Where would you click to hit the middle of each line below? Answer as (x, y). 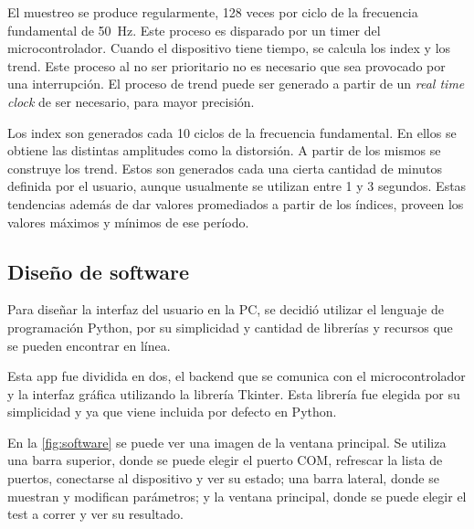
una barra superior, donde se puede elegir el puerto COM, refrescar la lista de (225, 460)
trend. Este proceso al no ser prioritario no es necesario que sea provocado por (226, 65)
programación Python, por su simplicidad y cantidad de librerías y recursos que (230, 327)
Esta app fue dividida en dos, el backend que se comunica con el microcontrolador (237, 376)
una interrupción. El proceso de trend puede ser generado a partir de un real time (236, 84)
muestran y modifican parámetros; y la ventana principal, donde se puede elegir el (237, 496)
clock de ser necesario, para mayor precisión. (131, 101)
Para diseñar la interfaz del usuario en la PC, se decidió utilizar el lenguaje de (226, 309)
